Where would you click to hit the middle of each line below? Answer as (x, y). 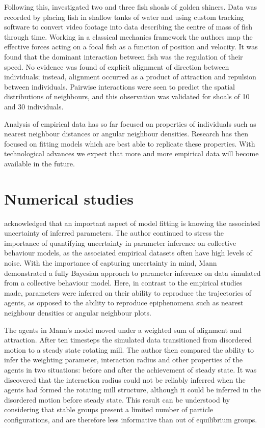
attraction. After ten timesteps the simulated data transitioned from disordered (128, 340)
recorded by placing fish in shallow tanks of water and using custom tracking (124, 17)
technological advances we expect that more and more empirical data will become (131, 153)
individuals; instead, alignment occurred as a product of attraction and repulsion (130, 77)
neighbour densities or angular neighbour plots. (78, 312)
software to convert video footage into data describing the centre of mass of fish (128, 27)
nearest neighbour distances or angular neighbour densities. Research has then (126, 134)
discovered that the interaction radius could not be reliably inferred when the (125, 379)
